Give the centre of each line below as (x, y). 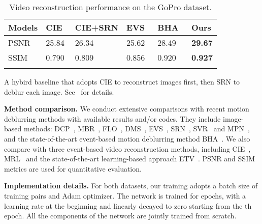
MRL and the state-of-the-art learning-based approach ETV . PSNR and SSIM (130, 159)
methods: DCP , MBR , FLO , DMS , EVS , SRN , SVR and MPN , (137, 129)
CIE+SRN (96, 27)
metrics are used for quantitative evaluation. (73, 168)
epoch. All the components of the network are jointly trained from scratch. (120, 216)
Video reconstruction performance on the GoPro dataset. (110, 7)
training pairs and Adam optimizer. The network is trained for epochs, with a (125, 195)
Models (23, 27)
